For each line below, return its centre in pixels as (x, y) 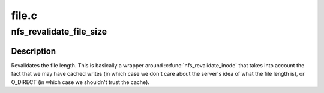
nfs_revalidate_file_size (59, 32)
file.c (24, 15)
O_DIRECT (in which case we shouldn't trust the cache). (80, 82)
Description (34, 51)
